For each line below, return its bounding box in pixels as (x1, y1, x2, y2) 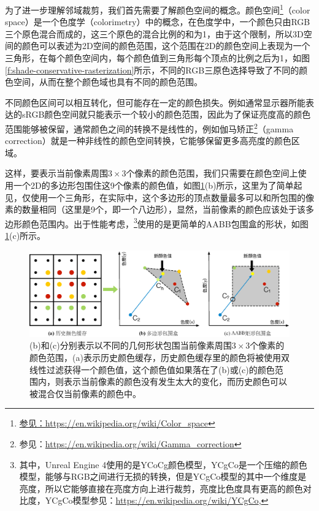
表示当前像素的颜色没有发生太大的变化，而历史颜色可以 (63, 375, 287, 388)
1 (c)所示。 (5, 229, 46, 242)
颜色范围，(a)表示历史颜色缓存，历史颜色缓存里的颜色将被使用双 (29, 351, 290, 364)
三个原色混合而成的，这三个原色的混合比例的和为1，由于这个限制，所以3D (5, 27, 304, 40)
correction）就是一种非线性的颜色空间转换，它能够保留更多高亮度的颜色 (5, 134, 291, 147)
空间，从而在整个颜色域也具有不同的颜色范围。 (13, 75, 202, 88)
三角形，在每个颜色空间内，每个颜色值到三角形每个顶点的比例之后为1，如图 (5, 51, 310, 64)
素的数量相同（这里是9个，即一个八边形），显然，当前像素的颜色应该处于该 (5, 203, 306, 216)
